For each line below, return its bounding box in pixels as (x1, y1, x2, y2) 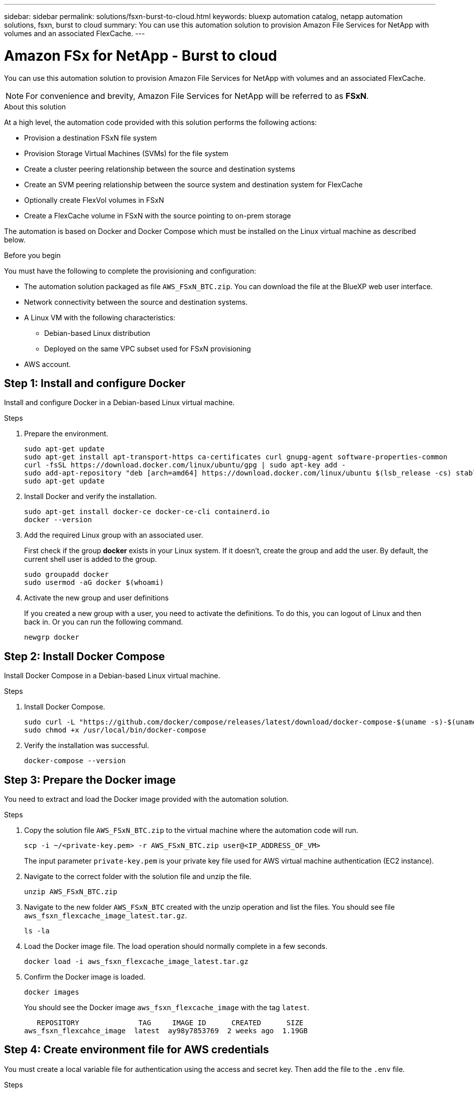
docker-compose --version (24, 757, 126, 765)
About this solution (4, 102, 66, 111)
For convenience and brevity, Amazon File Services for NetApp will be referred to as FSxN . (26, 90, 369, 101)
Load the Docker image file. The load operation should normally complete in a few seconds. (24, 942, 328, 951)
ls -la (24, 927, 50, 935)
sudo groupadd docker (24, 570, 109, 579)
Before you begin (4, 251, 61, 260)
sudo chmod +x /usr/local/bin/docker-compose (24, 726, 206, 735)
